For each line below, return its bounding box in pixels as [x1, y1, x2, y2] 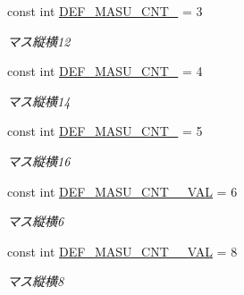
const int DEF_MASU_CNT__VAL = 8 [7, 241, 238, 260]
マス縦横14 [7, 91, 71, 110]
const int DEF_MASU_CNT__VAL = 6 [7, 181, 238, 200]
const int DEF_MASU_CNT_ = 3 [7, 2, 203, 20]
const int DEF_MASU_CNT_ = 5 [7, 122, 203, 140]
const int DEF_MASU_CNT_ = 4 [7, 62, 203, 80]
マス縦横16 [7, 151, 71, 170]
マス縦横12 [7, 31, 71, 50]
